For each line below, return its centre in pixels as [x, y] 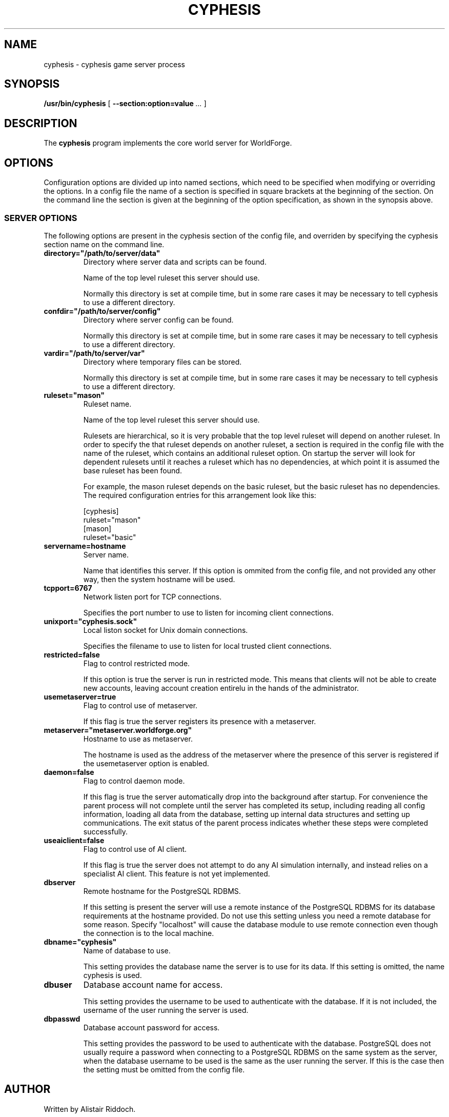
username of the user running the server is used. [166, 1010]
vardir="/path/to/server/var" [94, 353]
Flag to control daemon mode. [134, 781]
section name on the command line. [104, 244]
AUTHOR [27, 1089]
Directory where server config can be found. [158, 320]
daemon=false [69, 772]
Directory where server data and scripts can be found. [175, 262]
